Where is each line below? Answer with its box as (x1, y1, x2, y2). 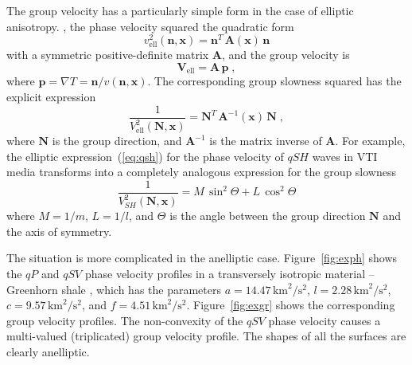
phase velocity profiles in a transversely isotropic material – (84, 265, 375, 282)
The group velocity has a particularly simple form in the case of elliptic (6, 2, 354, 18)
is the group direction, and (52, 132, 182, 149)
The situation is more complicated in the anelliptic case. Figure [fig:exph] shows (6, 249, 398, 266)
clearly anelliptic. (6, 343, 90, 359)
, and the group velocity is (222, 46, 350, 63)
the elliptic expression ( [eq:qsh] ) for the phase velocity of (6, 147, 284, 164)
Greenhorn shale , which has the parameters (6, 281, 221, 297)
